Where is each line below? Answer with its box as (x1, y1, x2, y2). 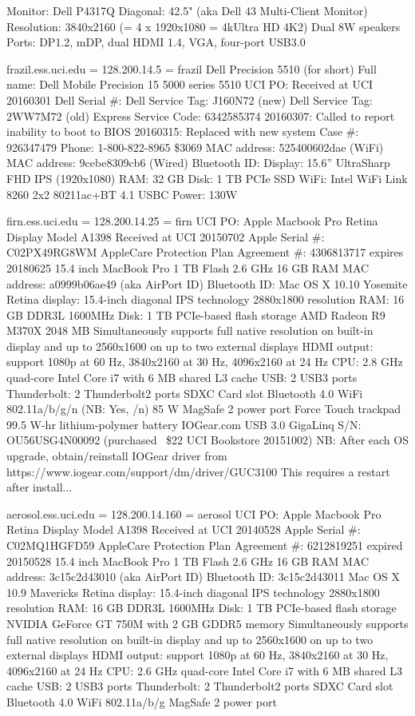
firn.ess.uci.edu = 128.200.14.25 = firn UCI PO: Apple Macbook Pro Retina (6, 213, 378, 229)
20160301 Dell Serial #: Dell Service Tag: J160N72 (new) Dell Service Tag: (6, 91, 373, 108)
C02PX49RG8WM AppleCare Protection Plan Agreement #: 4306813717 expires (6, 244, 404, 261)
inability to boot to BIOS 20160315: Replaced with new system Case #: (6, 123, 359, 140)
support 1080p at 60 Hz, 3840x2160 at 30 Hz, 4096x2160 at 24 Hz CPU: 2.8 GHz (6, 353, 403, 370)
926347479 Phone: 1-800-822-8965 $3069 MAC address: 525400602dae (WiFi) (6, 138, 384, 155)
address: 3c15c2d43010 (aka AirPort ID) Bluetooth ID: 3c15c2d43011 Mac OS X (6, 568, 400, 585)
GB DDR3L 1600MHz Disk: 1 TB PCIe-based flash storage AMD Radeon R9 (6, 306, 385, 323)
